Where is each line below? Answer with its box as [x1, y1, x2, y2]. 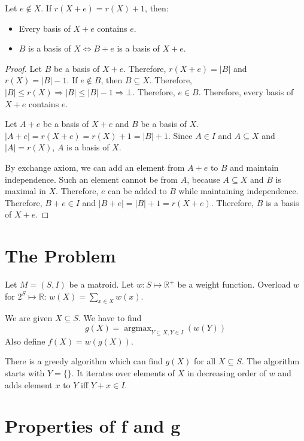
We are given [5, 312, 53, 324]
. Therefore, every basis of [198, 85, 294, 98]
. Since [168, 129, 193, 141]
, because [187, 173, 220, 185]
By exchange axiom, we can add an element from [5, 161, 185, 173]
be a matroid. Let [69, 278, 134, 291]
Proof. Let [5, 62, 42, 74]
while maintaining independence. [178, 185, 299, 197]
